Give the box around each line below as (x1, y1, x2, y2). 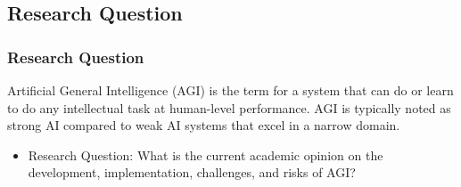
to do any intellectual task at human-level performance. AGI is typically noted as (7, 98, 451, 117)
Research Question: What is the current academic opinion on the (28, 145, 383, 164)
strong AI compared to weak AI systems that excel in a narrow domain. (7, 116, 400, 134)
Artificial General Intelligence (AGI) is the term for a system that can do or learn (7, 81, 454, 99)
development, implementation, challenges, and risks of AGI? (28, 163, 356, 182)
